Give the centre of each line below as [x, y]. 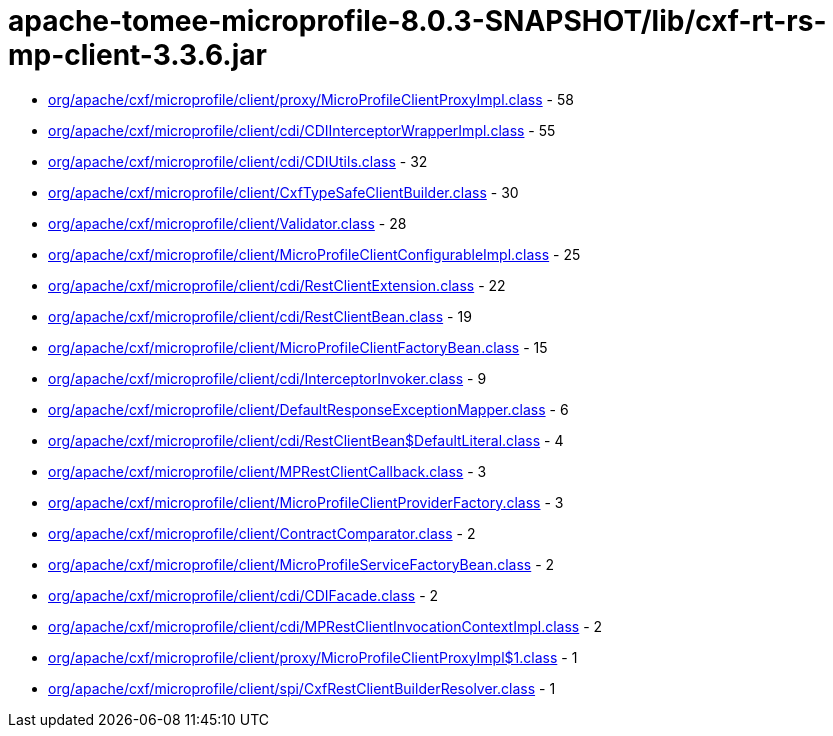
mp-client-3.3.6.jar [137, 55]
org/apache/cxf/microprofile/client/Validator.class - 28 [227, 223]
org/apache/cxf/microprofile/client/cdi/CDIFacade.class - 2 [243, 595]
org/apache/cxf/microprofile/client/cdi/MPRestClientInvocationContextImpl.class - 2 [325, 626]
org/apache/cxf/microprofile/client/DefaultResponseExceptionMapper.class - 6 [308, 409]
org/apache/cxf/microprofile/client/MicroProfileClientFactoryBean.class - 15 [298, 347]
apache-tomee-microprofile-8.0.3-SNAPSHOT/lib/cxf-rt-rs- [417, 21]
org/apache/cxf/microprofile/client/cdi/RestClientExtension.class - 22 [277, 285]
